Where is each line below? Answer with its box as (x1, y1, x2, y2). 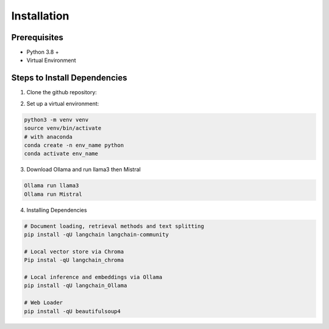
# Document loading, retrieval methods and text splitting (24, 223, 204, 229)
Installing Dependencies (26, 206, 88, 213)
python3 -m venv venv (24, 116, 89, 123)
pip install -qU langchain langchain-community (24, 231, 169, 238)
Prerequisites (11, 32, 63, 43)
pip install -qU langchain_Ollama (24, 282, 127, 289)
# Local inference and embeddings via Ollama (24, 274, 163, 280)
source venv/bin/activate (24, 125, 102, 132)
